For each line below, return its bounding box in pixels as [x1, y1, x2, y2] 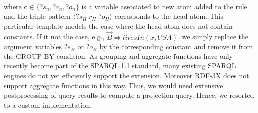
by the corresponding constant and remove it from [99, 41, 253, 52]
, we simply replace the [178, 31, 249, 42]
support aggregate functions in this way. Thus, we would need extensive [4, 80, 223, 90]
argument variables [4, 41, 62, 52]
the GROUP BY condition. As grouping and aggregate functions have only [4, 51, 233, 61]
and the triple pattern [4, 11, 71, 21]
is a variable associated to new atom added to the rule [81, 1, 247, 11]
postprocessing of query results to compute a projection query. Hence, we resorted [4, 90, 254, 100]
